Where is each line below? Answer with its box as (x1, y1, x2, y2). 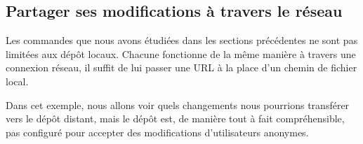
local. (6, 73, 29, 88)
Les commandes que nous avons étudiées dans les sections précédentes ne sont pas (6, 33, 358, 48)
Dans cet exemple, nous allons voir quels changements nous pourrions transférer (6, 97, 350, 112)
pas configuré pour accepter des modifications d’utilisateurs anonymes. (6, 124, 309, 139)
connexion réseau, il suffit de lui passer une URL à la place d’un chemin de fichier (6, 60, 357, 75)
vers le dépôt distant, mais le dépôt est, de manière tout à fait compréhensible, (6, 111, 345, 126)
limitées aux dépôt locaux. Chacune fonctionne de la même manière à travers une (6, 46, 356, 61)
